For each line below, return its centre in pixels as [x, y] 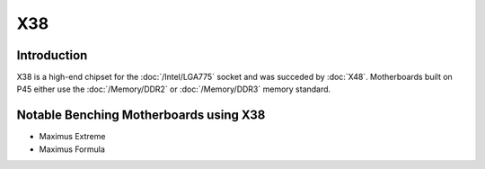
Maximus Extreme [72, 137]
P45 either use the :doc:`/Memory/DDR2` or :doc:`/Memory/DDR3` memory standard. [174, 89]
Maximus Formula [72, 149]
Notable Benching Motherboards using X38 [141, 116]
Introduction [52, 55]
